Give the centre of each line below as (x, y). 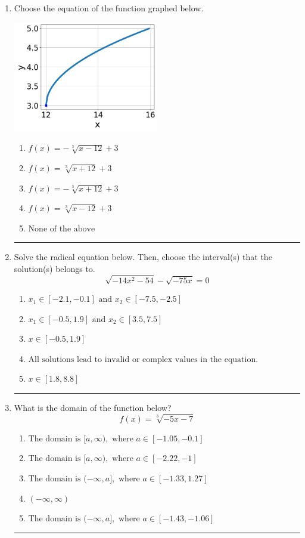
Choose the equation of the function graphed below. (109, 8)
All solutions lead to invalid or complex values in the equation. (143, 359)
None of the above (62, 229)
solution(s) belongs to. (55, 268)
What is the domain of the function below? (93, 408)
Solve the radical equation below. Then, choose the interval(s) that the (143, 257)
